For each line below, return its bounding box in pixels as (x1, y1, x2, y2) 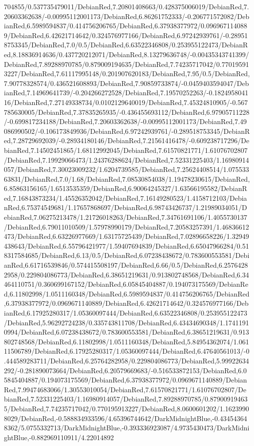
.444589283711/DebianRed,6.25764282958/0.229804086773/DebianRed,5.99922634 (4, 355, 249, 365)
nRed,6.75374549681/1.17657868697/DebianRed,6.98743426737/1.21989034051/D (4, 202, 247, 212)
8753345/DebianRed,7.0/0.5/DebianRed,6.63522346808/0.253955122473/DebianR (4, 40, 248, 50)
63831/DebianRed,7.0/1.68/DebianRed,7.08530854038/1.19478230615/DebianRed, (4, 173, 250, 184)
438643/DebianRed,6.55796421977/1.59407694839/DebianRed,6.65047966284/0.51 (4, 240, 249, 251)
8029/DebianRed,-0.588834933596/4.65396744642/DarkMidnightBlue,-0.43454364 (4, 413, 247, 423)
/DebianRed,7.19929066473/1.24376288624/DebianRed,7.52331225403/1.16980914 (4, 154, 249, 165)
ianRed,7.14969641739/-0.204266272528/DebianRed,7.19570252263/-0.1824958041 (4, 87, 249, 98)
